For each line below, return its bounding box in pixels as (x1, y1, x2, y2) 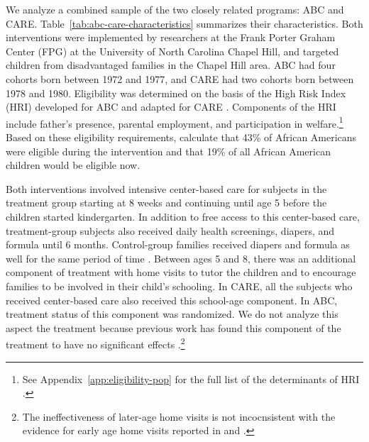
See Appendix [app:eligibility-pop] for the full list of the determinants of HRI (22, 371, 360, 386)
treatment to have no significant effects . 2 (6, 335, 185, 351)
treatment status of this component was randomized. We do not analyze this (6, 306, 338, 321)
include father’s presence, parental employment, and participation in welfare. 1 (6, 114, 343, 131)
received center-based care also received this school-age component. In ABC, (6, 292, 338, 307)
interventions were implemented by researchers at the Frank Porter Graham (6, 30, 336, 45)
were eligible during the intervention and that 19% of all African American (6, 143, 331, 158)
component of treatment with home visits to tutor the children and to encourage (6, 265, 356, 280)
